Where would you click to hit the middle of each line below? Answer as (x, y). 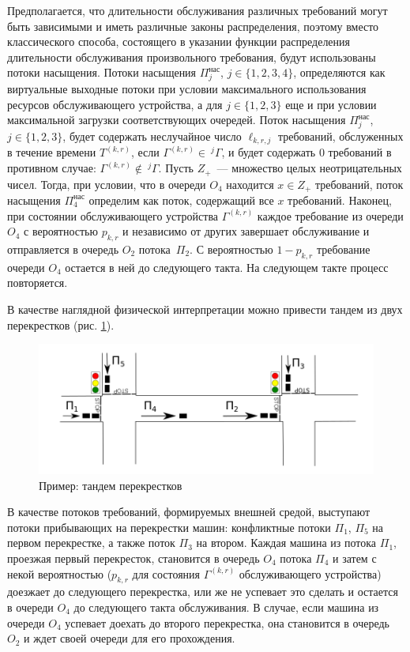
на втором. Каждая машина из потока (286, 543)
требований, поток (359, 184)
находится (250, 184)
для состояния (166, 573)
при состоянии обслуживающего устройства (113, 215)
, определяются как (339, 72)
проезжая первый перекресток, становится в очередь (134, 558)
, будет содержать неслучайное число (152, 136)
